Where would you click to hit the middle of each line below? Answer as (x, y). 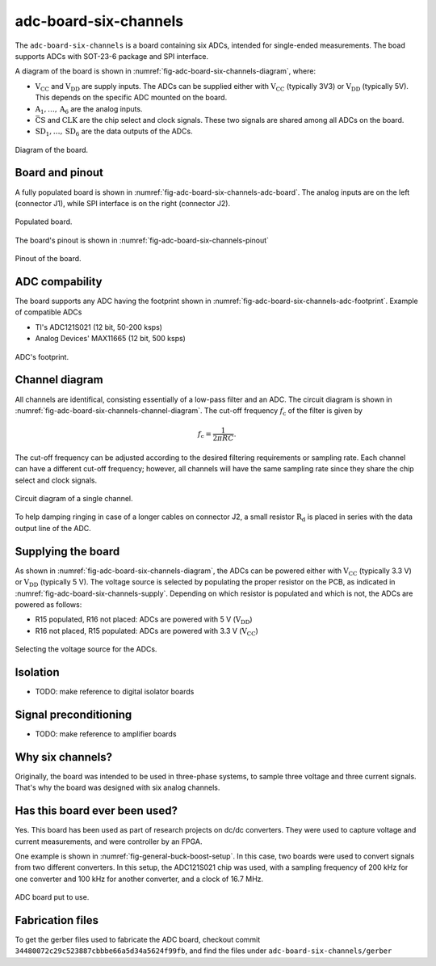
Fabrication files (57, 920)
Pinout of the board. (48, 259)
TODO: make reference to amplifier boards (106, 734)
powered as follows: (48, 604)
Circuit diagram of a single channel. (74, 499)
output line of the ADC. (53, 528)
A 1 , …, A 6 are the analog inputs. (89, 110)
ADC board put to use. (52, 897)
